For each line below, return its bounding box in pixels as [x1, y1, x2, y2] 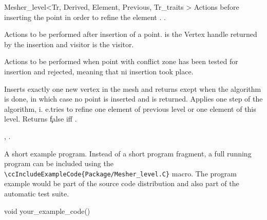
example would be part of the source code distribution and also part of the [4, 178, 239, 189]
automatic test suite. [4, 188, 69, 198]
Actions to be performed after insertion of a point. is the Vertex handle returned [4, 29, 257, 39]
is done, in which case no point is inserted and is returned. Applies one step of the [4, 93, 263, 104]
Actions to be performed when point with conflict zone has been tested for [4, 56, 238, 67]
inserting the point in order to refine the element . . [4, 11, 166, 22]
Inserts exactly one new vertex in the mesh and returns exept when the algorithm [4, 83, 261, 94]
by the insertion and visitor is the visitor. [4, 38, 134, 49]
